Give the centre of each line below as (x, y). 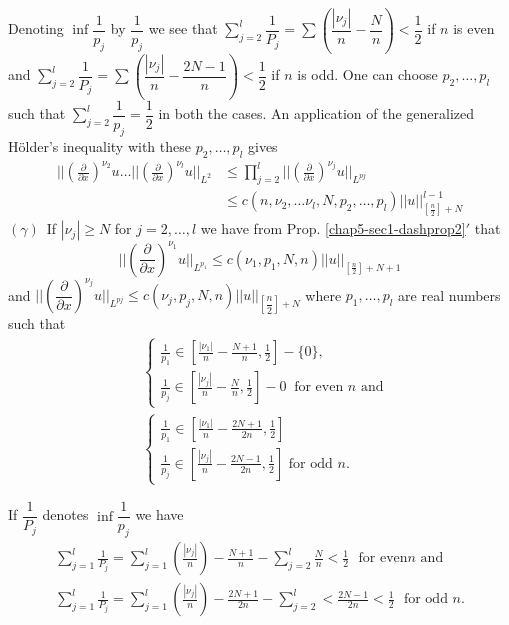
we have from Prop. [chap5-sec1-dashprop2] (333, 228)
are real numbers (449, 294)
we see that (183, 28)
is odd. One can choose (367, 74)
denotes (65, 514)
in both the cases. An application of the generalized (316, 113)
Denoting (36, 28)
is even (474, 28)
